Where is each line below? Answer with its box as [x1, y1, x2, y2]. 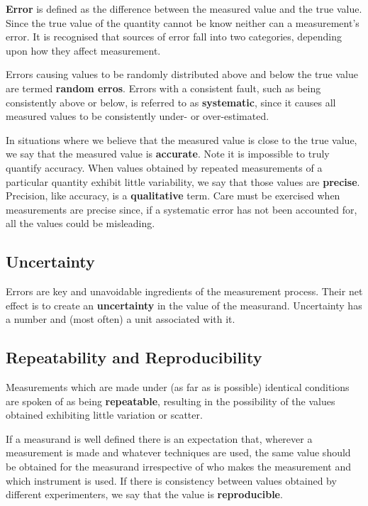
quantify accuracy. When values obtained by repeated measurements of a [6, 160, 323, 175]
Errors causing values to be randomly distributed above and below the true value [6, 67, 358, 82]
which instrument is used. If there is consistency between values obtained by [6, 473, 337, 488]
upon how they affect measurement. [6, 43, 161, 57]
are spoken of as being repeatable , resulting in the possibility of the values [6, 393, 335, 408]
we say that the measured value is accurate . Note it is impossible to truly [6, 146, 330, 161]
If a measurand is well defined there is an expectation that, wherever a [6, 431, 313, 446]
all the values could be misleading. [6, 216, 155, 231]
